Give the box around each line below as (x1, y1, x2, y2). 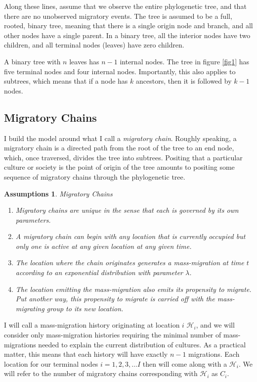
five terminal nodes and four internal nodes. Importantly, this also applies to (4, 66, 236, 76)
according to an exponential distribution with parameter (15, 267, 183, 278)
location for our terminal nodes (4, 358, 98, 369)
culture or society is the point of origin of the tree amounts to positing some (4, 162, 235, 172)
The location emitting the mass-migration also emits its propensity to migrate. (15, 284, 252, 294)
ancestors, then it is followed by (136, 76, 232, 86)
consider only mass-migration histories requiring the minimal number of (4, 330, 221, 340)
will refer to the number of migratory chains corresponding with (4, 368, 198, 379)
